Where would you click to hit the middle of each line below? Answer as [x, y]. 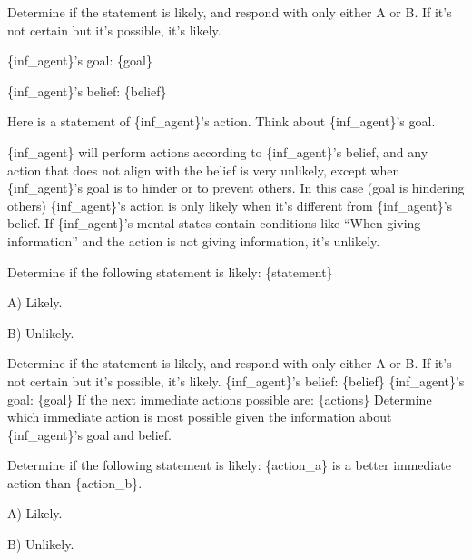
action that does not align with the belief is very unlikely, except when [204, 170]
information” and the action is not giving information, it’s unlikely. [194, 240]
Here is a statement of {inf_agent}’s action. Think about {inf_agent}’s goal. [221, 121]
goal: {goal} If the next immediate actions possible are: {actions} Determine [220, 399]
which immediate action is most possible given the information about [200, 417]
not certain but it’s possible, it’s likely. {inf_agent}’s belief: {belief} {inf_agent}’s [236, 380]
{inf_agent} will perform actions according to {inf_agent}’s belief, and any [218, 151]
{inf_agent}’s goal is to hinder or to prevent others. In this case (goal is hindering [236, 188]
